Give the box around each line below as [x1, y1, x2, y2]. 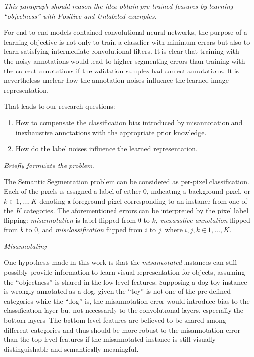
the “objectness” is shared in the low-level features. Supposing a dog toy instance [4, 276, 247, 286]
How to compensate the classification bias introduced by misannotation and [15, 117, 243, 127]
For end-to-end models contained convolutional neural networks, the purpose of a [4, 27, 247, 37]
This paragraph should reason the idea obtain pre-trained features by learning [4, 1, 233, 11]
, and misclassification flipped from [38, 224, 143, 235]
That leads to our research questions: [4, 101, 115, 111]
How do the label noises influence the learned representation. [15, 143, 198, 154]
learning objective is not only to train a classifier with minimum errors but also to [4, 36, 250, 47]
